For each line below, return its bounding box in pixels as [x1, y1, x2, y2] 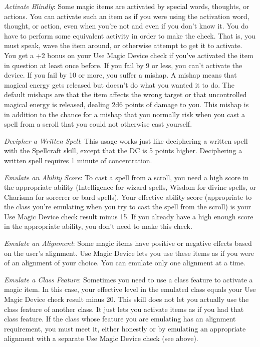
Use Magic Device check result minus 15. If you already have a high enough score [4, 211, 253, 221]
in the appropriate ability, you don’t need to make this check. [4, 221, 192, 231]
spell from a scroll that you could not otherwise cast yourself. [4, 119, 192, 129]
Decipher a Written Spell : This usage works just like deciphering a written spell [4, 135, 248, 146]
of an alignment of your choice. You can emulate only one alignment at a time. [4, 257, 245, 268]
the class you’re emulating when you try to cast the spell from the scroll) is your [4, 201, 251, 212]
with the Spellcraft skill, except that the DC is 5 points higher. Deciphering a [4, 145, 242, 156]
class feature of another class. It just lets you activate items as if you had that [4, 303, 244, 314]
